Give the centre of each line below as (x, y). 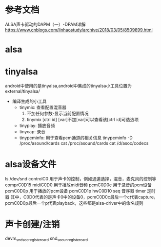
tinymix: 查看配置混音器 (43, 107)
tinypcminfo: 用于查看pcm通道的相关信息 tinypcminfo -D (76, 138)
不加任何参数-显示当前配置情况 (58, 114)
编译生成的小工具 (29, 101)
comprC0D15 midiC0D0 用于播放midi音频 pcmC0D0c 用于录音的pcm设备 (79, 185)
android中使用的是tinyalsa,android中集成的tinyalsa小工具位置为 (68, 86)
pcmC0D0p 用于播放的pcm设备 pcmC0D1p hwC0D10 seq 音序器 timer (76, 191)
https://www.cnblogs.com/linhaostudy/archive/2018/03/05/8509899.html (79, 30)
